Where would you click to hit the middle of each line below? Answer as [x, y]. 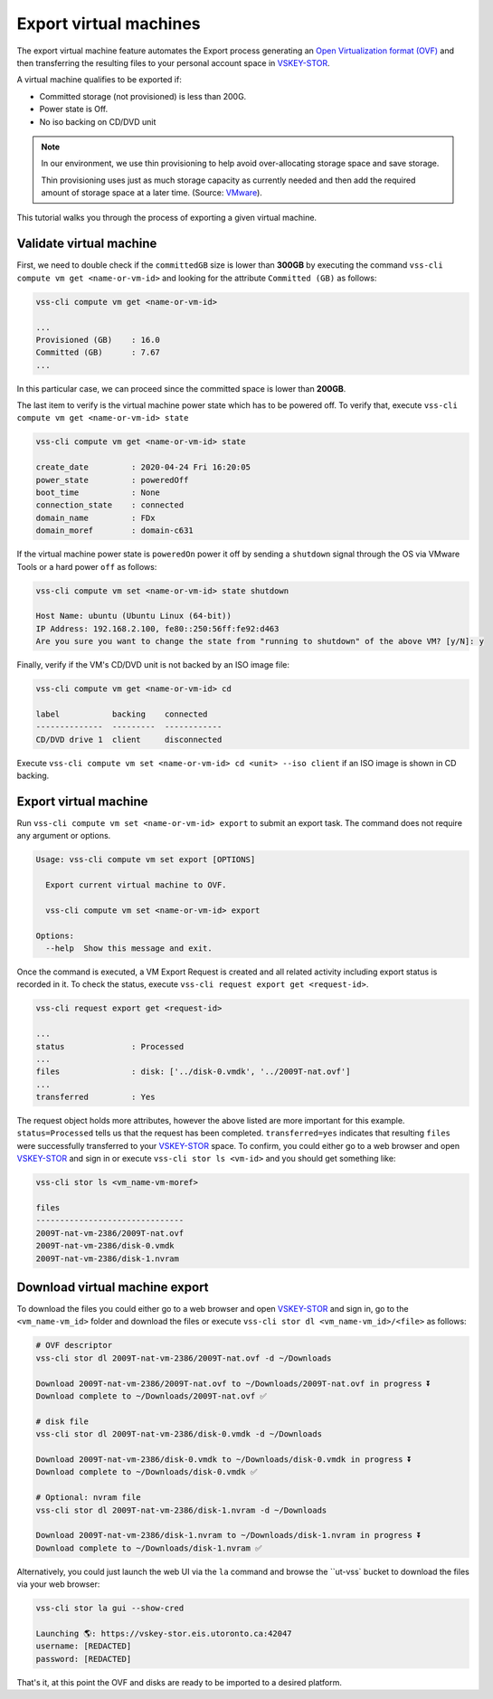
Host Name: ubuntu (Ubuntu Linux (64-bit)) [134, 616]
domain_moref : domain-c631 [114, 531]
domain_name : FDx [95, 517]
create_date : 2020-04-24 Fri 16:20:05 [143, 467]
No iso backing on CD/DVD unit [98, 121]
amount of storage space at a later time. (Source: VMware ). [152, 193]
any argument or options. [64, 836]
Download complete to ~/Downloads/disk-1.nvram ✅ [149, 1548]
